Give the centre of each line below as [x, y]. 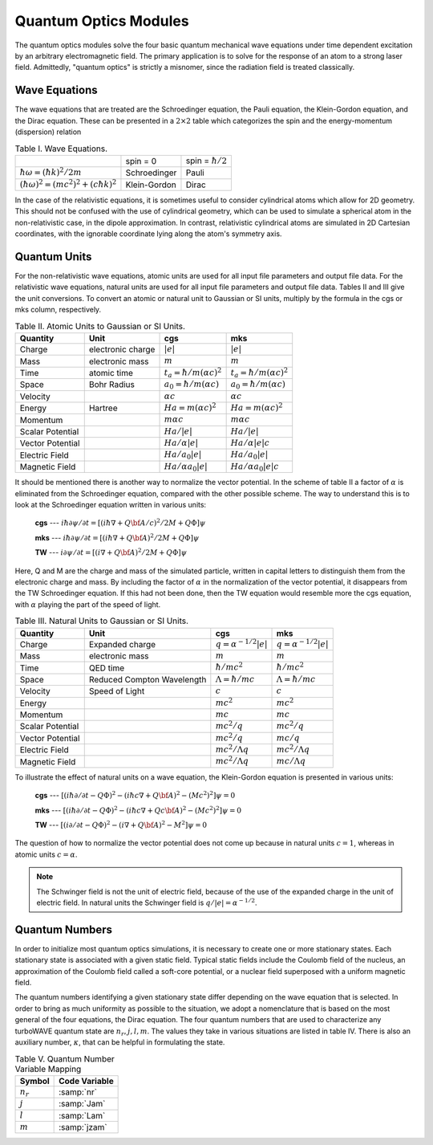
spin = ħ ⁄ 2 [206, 161]
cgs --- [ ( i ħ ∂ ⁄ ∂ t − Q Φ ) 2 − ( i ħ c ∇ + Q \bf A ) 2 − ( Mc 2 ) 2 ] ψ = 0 [135, 795]
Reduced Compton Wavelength [148, 679]
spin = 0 [141, 161]
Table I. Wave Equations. [61, 149]
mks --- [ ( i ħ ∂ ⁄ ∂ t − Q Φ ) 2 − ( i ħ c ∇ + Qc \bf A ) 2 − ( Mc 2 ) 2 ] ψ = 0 [138, 809]
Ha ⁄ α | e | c [250, 443]
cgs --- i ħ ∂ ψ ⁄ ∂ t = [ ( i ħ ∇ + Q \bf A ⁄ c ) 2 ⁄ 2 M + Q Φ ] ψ [120, 522]
